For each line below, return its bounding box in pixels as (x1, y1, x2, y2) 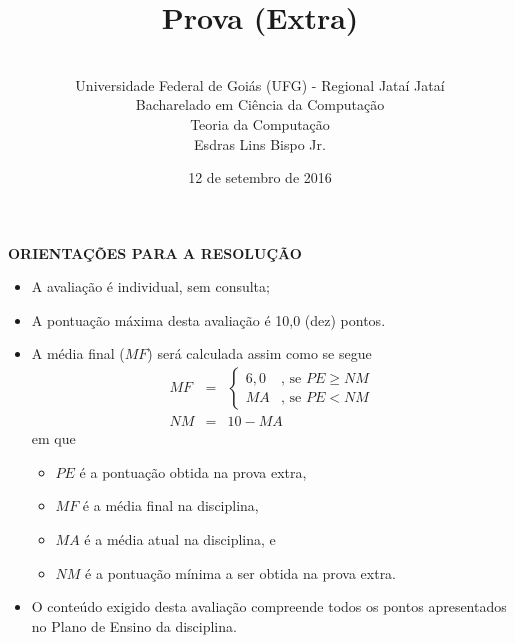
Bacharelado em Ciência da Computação (135, 94, 385, 115)
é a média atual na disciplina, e (84, 528, 276, 549)
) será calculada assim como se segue (147, 343, 372, 364)
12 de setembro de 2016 (188, 167, 332, 188)
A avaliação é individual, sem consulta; (31, 276, 270, 297)
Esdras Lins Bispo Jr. (194, 133, 326, 154)
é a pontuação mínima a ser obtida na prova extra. (85, 562, 397, 583)
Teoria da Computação (190, 113, 330, 134)
